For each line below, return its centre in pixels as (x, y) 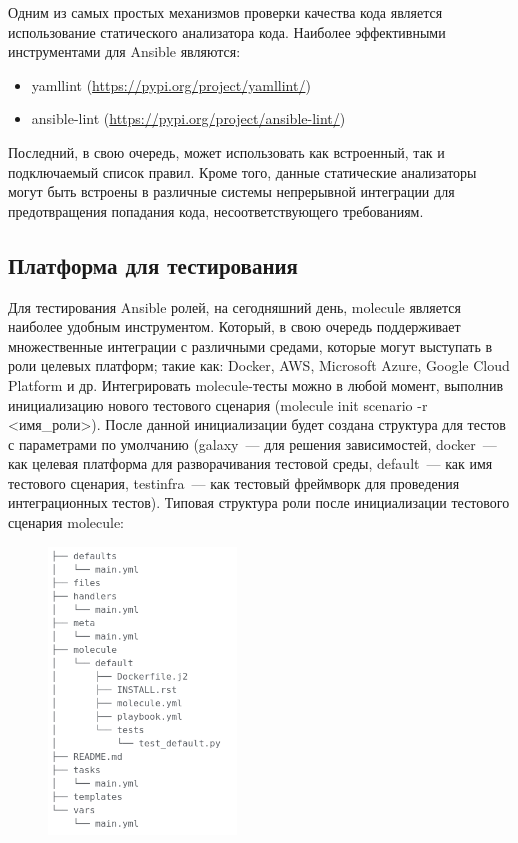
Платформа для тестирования (153, 264)
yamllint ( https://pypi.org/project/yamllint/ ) (171, 84)
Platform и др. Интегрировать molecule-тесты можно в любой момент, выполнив (256, 384)
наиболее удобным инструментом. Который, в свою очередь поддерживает (234, 326)
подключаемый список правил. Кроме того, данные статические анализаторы (242, 171)
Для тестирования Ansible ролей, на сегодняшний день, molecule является (234, 306)
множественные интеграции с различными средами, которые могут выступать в (250, 345)
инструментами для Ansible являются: (124, 51)
